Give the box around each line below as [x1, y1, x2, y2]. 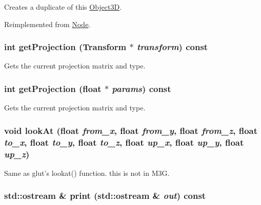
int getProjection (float [4, 82, 102, 95]
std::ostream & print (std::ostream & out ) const [4, 189, 206, 202]
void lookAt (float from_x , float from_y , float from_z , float [4, 124, 257, 136]
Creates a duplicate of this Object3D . [4, 2, 122, 12]
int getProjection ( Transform [4, 40, 127, 53]
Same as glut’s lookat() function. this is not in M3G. [4, 167, 170, 178]
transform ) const [136, 40, 208, 53]
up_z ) [4, 147, 30, 160]
